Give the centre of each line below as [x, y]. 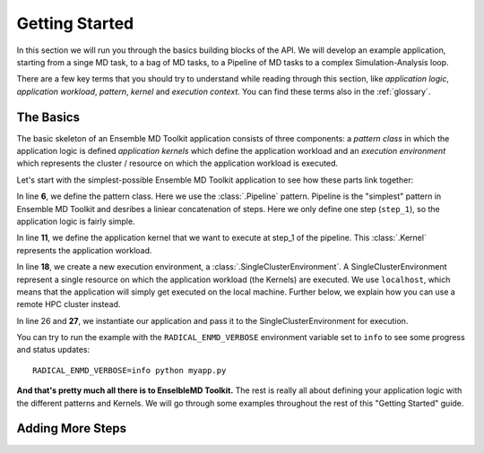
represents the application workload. [84, 250]
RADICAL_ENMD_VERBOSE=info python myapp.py [130, 370]
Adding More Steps [72, 428]
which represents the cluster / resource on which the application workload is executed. [177, 163]
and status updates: [53, 350]
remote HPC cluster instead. [69, 304]
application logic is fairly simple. [76, 221]
